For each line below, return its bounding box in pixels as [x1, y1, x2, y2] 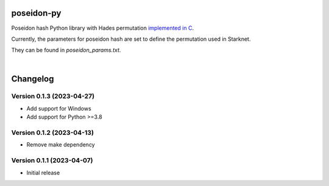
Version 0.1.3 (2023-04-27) [11, 92, 94, 100]
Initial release [26, 169, 60, 176]
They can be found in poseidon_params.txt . [11, 46, 121, 54]
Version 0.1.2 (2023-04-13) [11, 128, 94, 137]
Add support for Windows [26, 105, 91, 112]
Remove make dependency [26, 141, 95, 148]
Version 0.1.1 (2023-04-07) [11, 156, 93, 165]
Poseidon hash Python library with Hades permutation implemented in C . [11, 24, 194, 32]
